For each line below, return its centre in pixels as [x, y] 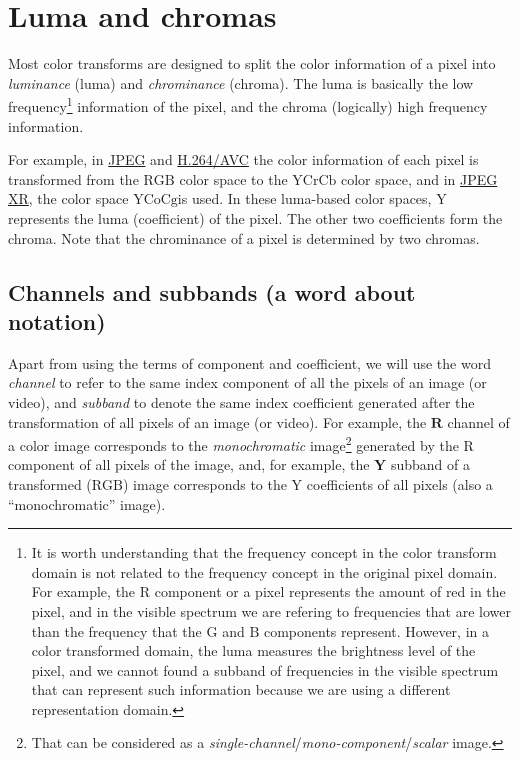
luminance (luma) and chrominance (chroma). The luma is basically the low [241, 82]
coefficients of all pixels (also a [399, 483]
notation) [57, 320]
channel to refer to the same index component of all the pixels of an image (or [247, 382]
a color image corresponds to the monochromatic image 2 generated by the [233, 443]
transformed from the [73, 178]
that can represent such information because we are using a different [241, 689]
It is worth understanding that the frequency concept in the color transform [264, 552]
